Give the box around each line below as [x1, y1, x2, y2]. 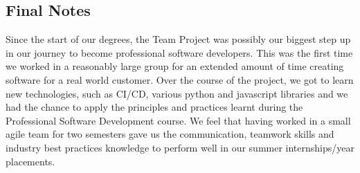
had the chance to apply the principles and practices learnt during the [6, 100, 303, 114]
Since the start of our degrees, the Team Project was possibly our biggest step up [6, 32, 351, 46]
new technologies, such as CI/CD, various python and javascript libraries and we [6, 86, 348, 100]
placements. [6, 154, 55, 168]
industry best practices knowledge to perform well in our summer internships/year [6, 140, 354, 154]
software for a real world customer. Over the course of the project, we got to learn [6, 72, 354, 86]
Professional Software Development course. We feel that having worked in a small [6, 113, 351, 127]
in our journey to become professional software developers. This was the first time [6, 45, 353, 60]
